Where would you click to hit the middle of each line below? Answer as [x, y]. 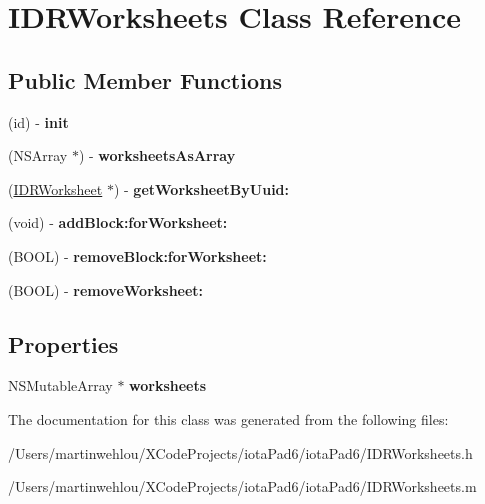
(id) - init [38, 121]
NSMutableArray [60, 385]
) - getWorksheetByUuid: [201, 188]
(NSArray [38, 155]
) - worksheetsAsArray [157, 155]
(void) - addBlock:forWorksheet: [118, 222]
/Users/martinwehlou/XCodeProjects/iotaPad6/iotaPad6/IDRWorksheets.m [242, 486]
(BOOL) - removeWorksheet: [106, 289]
